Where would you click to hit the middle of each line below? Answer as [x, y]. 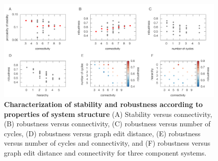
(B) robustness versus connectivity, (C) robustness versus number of [107, 124]
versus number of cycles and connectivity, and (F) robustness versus [107, 143]
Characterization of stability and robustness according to [104, 104]
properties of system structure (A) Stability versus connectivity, [108, 114]
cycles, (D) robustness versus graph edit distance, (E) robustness [102, 133]
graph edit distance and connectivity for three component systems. [105, 152]
